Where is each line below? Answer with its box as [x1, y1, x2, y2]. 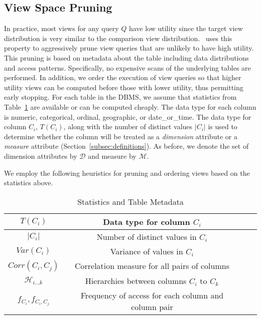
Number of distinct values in [96, 230, 197, 242]
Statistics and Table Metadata [77, 195, 184, 207]
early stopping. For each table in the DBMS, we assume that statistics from [4, 92, 237, 102]
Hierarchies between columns [85, 274, 187, 286]
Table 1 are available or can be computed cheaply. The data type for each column [4, 101, 256, 112]
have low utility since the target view [128, 23, 243, 34]
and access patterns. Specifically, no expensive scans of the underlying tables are [4, 62, 251, 73]
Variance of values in [110, 245, 183, 257]
